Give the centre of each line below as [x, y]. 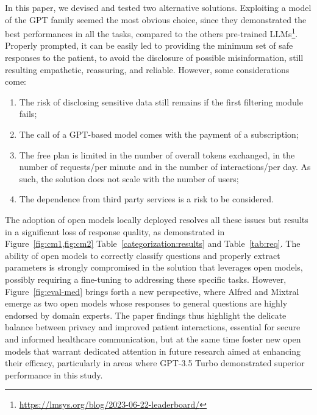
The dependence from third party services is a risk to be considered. [146, 199]
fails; [28, 114]
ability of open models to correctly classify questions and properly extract [143, 255]
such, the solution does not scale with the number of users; [129, 178]
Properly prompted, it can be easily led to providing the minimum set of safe [149, 45]
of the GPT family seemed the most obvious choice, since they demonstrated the [156, 19]
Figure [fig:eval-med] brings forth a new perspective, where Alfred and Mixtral [152, 291]
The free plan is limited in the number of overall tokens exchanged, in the [157, 154]
